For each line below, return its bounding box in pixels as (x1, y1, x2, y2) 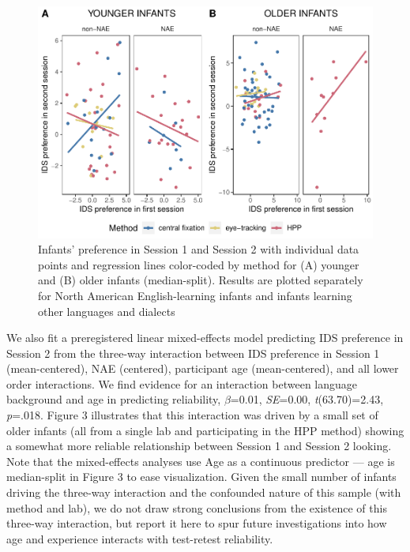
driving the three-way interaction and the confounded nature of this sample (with (6, 484, 401, 501)
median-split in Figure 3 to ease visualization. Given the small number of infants (6, 468, 397, 485)
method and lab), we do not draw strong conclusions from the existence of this (6, 499, 387, 516)
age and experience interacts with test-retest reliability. (6, 530, 273, 546)
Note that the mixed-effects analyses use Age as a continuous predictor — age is (6, 452, 395, 469)
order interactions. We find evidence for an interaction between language (6, 375, 358, 392)
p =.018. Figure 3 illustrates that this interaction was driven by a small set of (6, 407, 378, 423)
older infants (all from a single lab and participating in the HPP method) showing (6, 422, 404, 438)
